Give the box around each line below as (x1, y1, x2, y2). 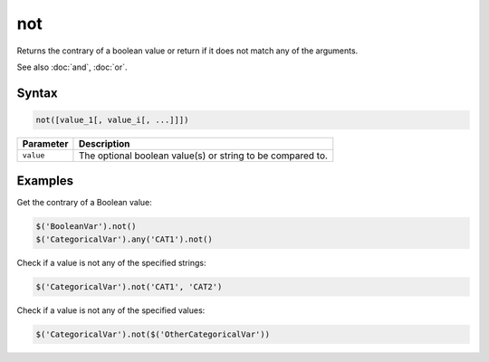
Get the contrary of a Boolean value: (16, 197, 153, 208)
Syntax (16, 85, 58, 100)
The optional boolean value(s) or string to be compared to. (78, 149, 328, 162)
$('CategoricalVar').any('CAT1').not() (35, 233, 213, 244)
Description (78, 137, 130, 149)
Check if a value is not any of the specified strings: (16, 257, 206, 268)
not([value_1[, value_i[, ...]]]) (35, 114, 189, 125)
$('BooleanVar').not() (35, 222, 137, 232)
